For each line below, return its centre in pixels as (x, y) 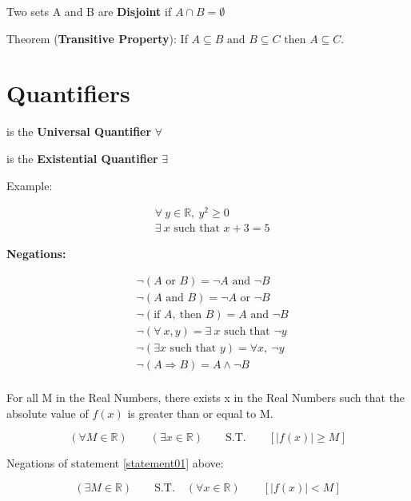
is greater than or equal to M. (200, 413)
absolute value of (48, 413)
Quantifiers (68, 93)
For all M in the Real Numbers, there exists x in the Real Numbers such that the (206, 398)
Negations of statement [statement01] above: (115, 463)
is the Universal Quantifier (79, 131)
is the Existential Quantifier (82, 158)
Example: (30, 185)
